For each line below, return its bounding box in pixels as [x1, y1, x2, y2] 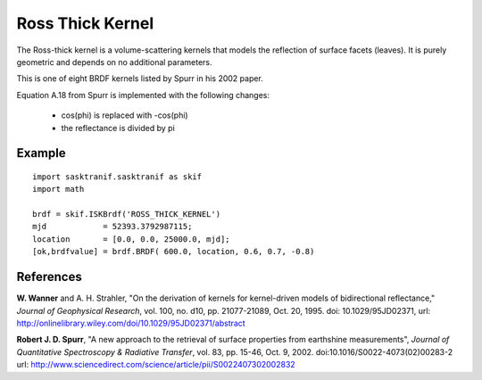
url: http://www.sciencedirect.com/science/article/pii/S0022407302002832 [16, 359, 296, 370]
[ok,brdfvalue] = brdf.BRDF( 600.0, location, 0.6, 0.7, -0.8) [32, 246, 315, 257]
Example [16, 145, 66, 161]
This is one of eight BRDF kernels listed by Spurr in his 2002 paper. [16, 73, 263, 84]
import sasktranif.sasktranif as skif [32, 171, 203, 182]
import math [32, 184, 85, 194]
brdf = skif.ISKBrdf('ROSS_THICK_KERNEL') [32, 210, 221, 219]
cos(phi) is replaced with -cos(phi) [61, 110, 188, 120]
